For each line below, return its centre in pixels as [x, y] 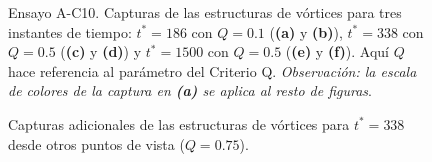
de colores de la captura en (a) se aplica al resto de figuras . [190, 90]
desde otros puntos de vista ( [96, 143]
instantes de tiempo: [70, 31]
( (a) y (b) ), [306, 31]
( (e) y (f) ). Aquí [337, 51]
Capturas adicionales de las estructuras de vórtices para [179, 123]
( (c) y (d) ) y [101, 51]
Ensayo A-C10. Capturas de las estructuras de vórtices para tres [205, 12]
